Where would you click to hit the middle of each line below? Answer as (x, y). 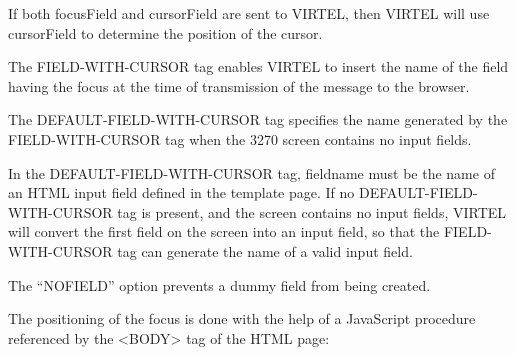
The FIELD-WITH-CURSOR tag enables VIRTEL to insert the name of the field (258, 66)
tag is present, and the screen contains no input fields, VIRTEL (312, 211)
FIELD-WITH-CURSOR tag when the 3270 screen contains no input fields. (240, 138)
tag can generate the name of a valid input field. (265, 250)
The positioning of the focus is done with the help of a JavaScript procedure (242, 318)
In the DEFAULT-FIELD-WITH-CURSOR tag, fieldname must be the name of (251, 172)
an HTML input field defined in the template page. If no (181, 192)
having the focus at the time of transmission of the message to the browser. (239, 85)
